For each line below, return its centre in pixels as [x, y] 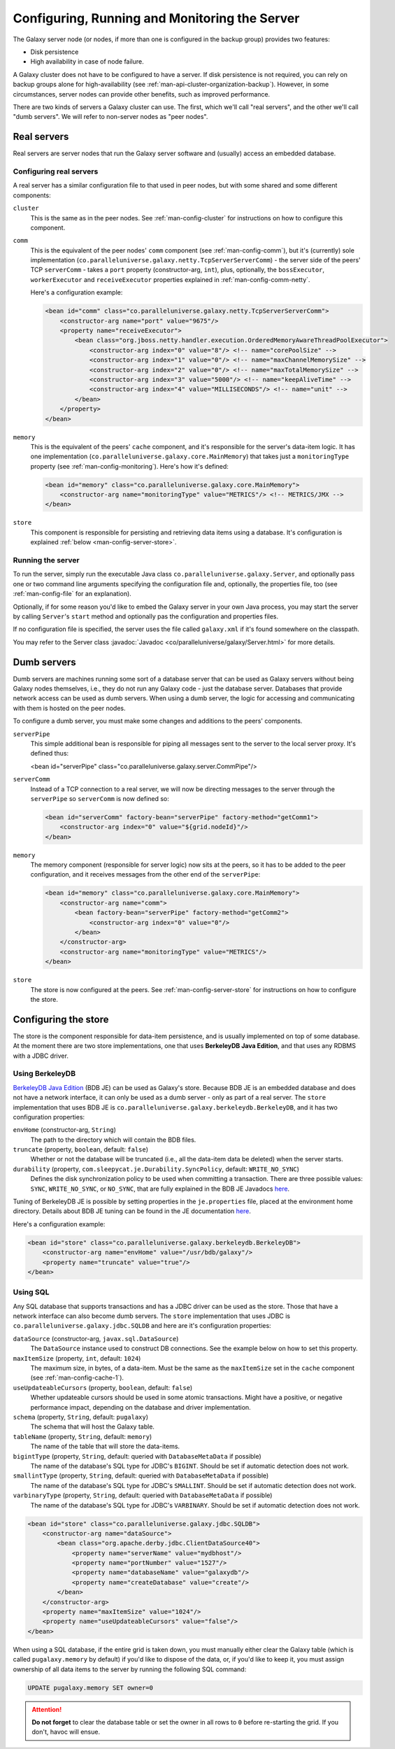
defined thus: [50, 753]
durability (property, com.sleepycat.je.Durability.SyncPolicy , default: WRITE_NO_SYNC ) [156, 1169]
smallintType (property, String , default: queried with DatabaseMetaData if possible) [141, 1475]
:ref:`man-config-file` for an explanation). [72, 594]
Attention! [47, 1709]
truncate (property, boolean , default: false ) [81, 1149]
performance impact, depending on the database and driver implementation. [141, 1407]
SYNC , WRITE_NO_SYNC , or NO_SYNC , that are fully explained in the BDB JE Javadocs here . [160, 1189]
